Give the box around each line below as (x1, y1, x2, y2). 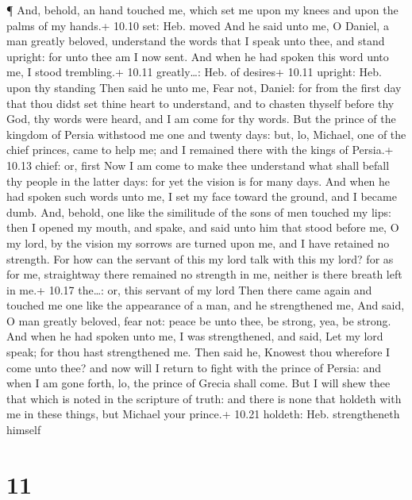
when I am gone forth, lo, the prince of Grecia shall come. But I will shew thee (6, 375, 391, 391)
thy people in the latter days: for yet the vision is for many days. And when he (6, 172, 391, 189)
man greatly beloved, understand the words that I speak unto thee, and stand (6, 33, 385, 49)
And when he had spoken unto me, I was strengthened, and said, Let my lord (6, 328, 383, 344)
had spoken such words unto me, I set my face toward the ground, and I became (6, 188, 397, 205)
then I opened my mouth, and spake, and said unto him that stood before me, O (6, 219, 399, 236)
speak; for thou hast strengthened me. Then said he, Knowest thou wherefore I (6, 344, 391, 360)
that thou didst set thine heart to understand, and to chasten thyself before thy (6, 94, 395, 111)
